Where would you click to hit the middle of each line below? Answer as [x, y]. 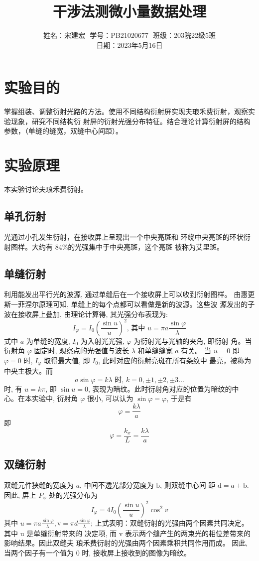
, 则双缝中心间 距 [188, 485]
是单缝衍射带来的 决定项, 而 [72, 533]
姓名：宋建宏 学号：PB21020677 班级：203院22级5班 [129, 35]
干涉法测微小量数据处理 [129, 11]
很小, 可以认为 [110, 398]
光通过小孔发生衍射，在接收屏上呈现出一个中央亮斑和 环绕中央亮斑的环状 [124, 236]
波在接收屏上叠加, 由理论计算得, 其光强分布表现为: [86, 314]
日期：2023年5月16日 [129, 45]
